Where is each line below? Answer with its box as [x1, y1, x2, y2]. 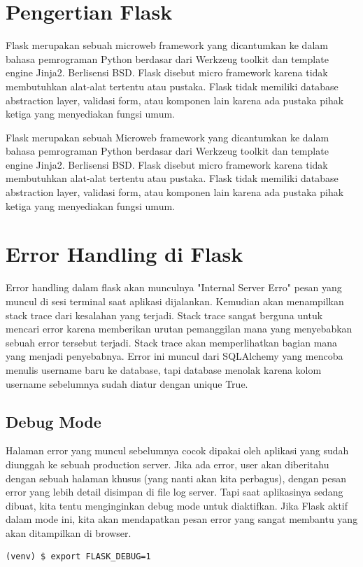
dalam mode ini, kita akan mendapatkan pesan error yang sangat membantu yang [6, 512, 358, 526]
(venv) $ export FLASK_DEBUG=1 [6, 552, 151, 562]
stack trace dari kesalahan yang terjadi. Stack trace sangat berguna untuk [6, 307, 323, 322]
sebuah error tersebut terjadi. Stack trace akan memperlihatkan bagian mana [6, 335, 338, 349]
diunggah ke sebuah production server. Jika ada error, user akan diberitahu [6, 456, 329, 471]
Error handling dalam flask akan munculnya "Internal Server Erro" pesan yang [6, 280, 342, 295]
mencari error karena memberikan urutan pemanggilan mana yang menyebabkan [6, 321, 353, 336]
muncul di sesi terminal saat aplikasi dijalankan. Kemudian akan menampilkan [6, 293, 344, 308]
